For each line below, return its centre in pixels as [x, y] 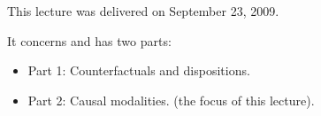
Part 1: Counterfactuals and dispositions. [139, 70]
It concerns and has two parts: [89, 40]
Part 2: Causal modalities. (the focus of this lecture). [171, 100]
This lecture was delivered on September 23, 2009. [143, 11]
